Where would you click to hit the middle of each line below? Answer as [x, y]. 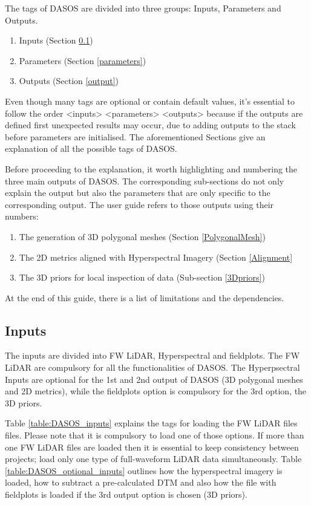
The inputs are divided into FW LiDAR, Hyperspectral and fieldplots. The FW [152, 355]
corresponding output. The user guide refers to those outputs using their [139, 204]
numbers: [22, 216]
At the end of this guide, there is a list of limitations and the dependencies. [145, 297]
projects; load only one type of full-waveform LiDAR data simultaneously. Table [153, 459]
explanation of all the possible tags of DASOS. [91, 148]
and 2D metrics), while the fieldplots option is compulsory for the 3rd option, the [156, 391]
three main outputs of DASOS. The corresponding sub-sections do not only [145, 181]
